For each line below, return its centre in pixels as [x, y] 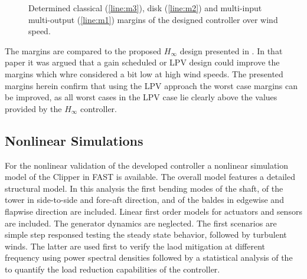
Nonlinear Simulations [74, 140]
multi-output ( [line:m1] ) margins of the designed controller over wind [153, 19]
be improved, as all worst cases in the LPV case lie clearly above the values [141, 97]
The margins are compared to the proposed [83, 50]
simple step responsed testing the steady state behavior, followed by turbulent [146, 234]
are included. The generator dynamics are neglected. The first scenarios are [141, 223]
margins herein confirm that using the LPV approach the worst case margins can [151, 85]
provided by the [33, 108]
